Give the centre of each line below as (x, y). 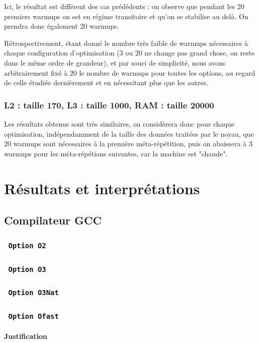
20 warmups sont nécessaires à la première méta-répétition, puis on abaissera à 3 (128, 144)
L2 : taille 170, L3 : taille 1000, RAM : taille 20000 (109, 105)
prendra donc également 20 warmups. (62, 26)
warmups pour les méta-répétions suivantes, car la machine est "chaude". (116, 153)
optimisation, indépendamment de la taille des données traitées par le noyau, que (129, 133)
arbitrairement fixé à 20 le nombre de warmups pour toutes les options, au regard (130, 72)
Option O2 (27, 246)
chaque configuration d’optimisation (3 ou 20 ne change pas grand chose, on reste (129, 53)
